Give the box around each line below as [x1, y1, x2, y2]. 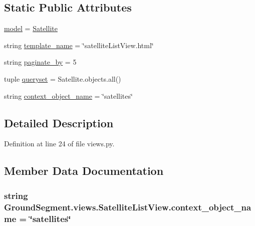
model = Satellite [4, 23, 58, 34]
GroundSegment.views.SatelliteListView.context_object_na [4, 200, 251, 213]
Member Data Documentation [4, 163, 164, 178]
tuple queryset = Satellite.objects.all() [4, 73, 121, 84]
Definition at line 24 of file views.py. [4, 138, 115, 149]
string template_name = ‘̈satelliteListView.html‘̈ [4, 40, 154, 50]
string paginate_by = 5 [4, 57, 77, 67]
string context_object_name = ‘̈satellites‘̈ [4, 90, 133, 101]
